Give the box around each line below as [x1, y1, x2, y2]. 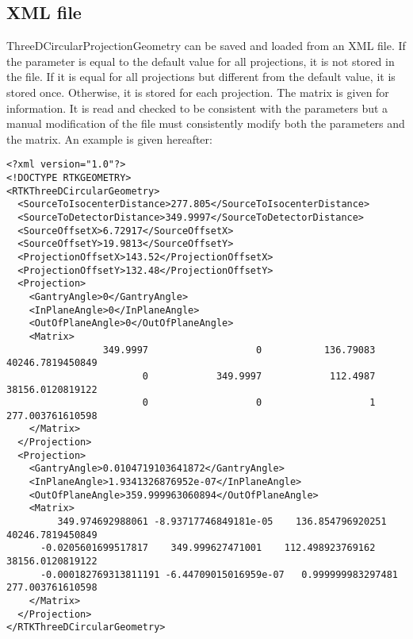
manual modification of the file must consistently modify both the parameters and [6, 115, 405, 132]
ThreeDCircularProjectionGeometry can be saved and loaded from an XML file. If [6, 37, 406, 54]
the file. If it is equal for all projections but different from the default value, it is [6, 68, 396, 85]
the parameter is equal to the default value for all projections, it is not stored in [6, 52, 395, 69]
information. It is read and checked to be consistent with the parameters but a [6, 99, 388, 116]
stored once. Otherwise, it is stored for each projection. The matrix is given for [6, 83, 389, 100]
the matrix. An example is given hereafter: [6, 130, 212, 147]
